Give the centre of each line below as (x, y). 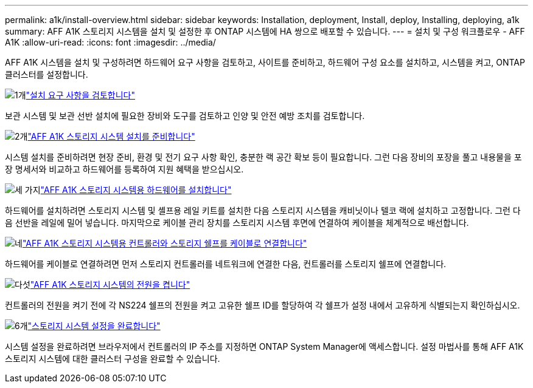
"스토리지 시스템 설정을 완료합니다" (94, 326)
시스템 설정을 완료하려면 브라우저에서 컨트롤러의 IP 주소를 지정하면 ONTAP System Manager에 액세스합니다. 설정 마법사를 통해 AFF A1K (264, 346)
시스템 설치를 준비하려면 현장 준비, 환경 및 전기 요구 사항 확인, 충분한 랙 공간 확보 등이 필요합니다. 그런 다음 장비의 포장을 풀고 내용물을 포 (263, 157)
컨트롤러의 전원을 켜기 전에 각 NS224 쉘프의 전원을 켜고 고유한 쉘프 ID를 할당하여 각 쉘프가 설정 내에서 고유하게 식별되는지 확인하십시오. (263, 305)
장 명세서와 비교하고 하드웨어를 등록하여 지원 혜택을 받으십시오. (124, 169)
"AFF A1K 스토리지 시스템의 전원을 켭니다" (110, 284)
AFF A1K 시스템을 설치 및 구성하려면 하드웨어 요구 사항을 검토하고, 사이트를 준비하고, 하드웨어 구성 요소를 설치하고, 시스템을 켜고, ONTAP (265, 62)
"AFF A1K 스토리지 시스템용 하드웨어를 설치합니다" (136, 190)
